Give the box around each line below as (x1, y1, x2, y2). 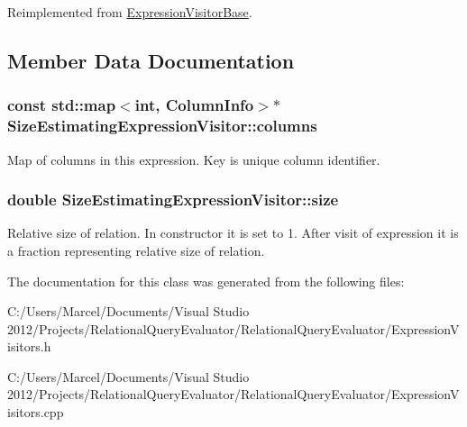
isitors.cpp (7, 403, 64, 422)
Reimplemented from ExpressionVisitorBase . (7, 3, 252, 21)
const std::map (7, 94, 116, 116)
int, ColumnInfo (134, 94, 254, 116)
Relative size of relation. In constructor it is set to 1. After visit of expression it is (7, 223, 459, 242)
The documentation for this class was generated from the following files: (7, 271, 405, 290)
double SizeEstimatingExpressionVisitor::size (7, 188, 339, 211)
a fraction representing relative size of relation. (7, 241, 265, 259)
